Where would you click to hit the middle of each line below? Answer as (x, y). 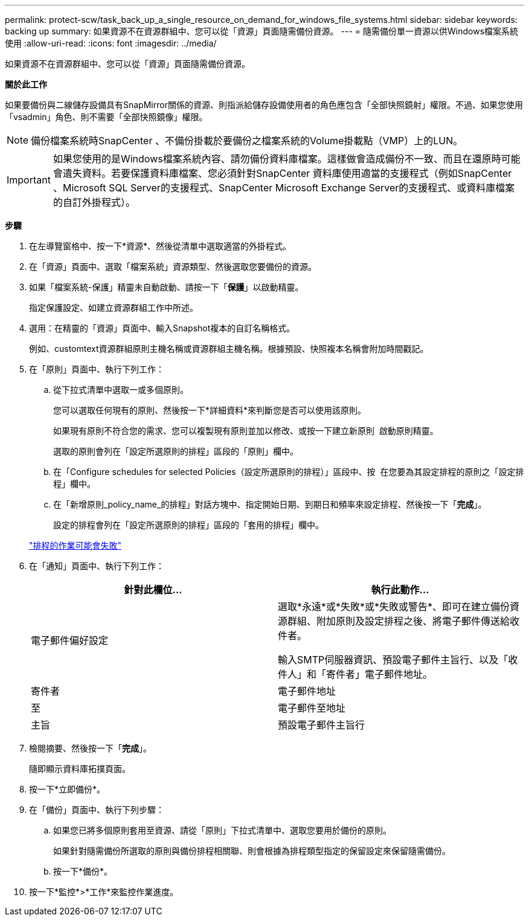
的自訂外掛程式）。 (94, 202)
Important (29, 180)
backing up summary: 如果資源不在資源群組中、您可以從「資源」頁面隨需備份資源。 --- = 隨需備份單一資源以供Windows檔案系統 (262, 31)
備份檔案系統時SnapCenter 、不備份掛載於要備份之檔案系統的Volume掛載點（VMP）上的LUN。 (247, 141)
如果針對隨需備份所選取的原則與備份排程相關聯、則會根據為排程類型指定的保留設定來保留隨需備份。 (252, 851)
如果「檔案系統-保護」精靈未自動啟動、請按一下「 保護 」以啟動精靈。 (166, 287)
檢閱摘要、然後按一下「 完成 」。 (90, 748)
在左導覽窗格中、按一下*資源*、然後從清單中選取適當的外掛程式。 (160, 246)
